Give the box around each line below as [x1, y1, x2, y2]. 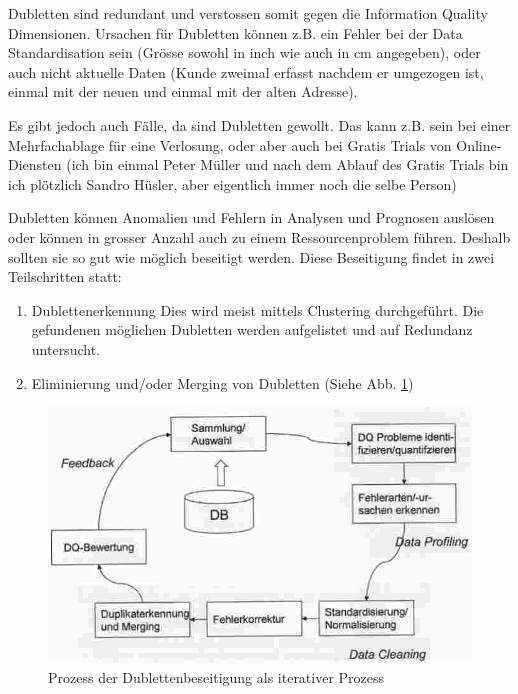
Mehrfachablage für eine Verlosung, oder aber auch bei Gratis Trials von [8, 134, 452, 155]
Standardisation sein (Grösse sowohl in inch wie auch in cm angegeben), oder [8, 42, 481, 63]
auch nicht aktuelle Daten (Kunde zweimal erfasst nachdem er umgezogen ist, [8, 61, 484, 82]
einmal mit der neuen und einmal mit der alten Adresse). [8, 81, 358, 102]
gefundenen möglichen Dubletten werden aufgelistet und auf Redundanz [31, 319, 473, 340]
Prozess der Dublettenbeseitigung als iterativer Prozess [48, 666, 385, 687]
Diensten [8, 154, 62, 175]
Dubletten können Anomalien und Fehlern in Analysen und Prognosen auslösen [8, 207, 495, 228]
